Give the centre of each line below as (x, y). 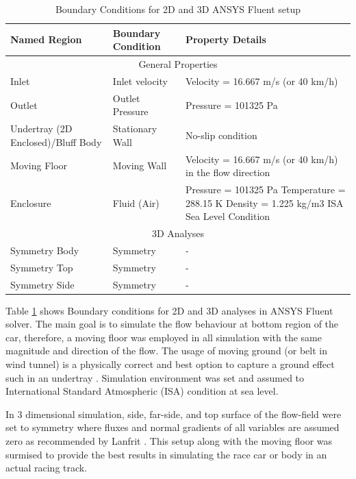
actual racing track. (47, 468)
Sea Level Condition (228, 216)
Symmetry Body (45, 250)
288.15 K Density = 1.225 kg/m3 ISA (264, 202)
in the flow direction (228, 172)
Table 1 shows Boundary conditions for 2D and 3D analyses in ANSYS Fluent (169, 310)
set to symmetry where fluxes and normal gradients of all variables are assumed (173, 427)
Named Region (46, 39)
